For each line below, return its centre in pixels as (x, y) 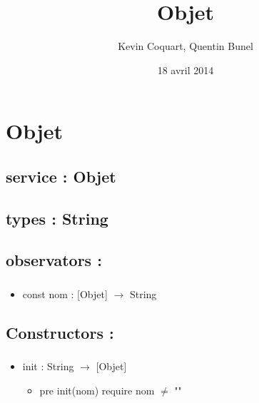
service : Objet (61, 176)
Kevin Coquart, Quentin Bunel (186, 46)
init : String (48, 366)
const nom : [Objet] (65, 294)
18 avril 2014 (186, 70)
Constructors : (60, 332)
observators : (54, 260)
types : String (57, 218)
